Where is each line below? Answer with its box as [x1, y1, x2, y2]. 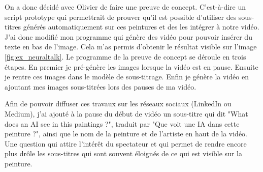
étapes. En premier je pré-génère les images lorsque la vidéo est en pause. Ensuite [5, 61, 258, 72]
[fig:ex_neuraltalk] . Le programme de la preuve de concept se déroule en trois [5, 51, 246, 62]
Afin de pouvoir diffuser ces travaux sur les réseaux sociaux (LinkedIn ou [5, 98, 232, 109]
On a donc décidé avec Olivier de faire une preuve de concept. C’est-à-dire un [5, 2, 246, 12]
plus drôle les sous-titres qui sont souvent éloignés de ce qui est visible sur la [5, 148, 242, 159]
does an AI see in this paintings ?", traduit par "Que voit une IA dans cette [5, 118, 240, 129]
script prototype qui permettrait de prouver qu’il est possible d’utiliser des [5, 11, 237, 22]
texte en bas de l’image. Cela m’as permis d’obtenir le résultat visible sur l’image [5, 41, 257, 52]
